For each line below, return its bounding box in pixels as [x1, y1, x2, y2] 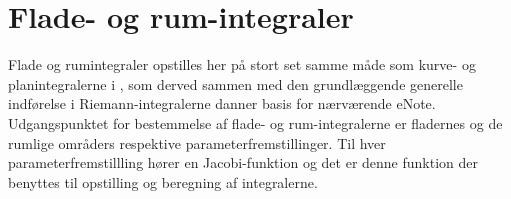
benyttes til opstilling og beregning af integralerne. [8, 171, 318, 192]
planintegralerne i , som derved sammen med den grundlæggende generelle [8, 73, 463, 94]
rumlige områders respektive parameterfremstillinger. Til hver [8, 132, 386, 153]
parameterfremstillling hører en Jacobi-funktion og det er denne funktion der [8, 152, 478, 173]
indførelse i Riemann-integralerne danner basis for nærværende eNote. [8, 93, 436, 114]
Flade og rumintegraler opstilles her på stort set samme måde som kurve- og [8, 54, 476, 75]
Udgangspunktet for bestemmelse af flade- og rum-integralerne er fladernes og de [8, 112, 503, 133]
